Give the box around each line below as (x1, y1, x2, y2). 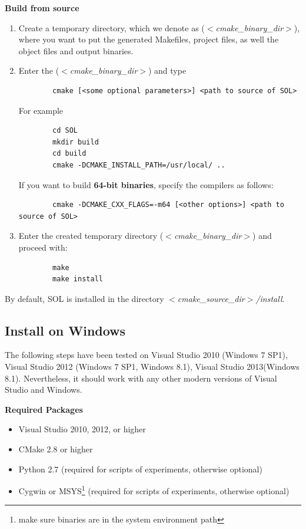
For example (18, 104, 64, 116)
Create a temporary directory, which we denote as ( (18, 21, 205, 34)
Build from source (5, 2, 79, 14)
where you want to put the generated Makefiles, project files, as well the (18, 33, 279, 45)
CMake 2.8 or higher (18, 443, 93, 455)
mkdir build (52, 137, 99, 146)
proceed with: (18, 241, 68, 253)
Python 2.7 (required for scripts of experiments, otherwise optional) (18, 462, 262, 475)
